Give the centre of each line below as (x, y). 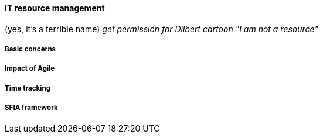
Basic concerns (30, 49)
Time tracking (28, 88)
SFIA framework (31, 108)
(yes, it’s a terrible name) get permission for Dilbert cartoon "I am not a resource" (161, 29)
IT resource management (55, 8)
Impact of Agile (30, 69)
